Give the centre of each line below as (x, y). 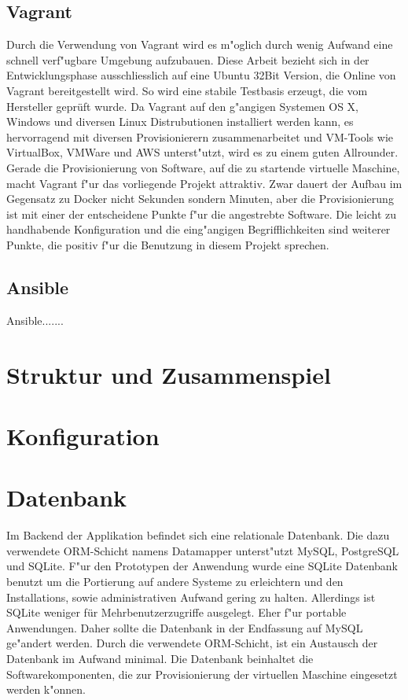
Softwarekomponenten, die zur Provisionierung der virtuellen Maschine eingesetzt (202, 674)
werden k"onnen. (46, 689)
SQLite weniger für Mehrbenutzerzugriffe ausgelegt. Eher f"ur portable (176, 612)
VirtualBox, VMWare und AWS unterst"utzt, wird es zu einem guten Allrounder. (202, 152)
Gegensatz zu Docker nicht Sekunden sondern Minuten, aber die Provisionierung (200, 199)
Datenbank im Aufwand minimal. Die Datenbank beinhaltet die (160, 658)
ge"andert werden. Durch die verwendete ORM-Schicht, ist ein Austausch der (192, 643)
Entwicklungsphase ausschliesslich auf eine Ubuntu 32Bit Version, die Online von (201, 75)
